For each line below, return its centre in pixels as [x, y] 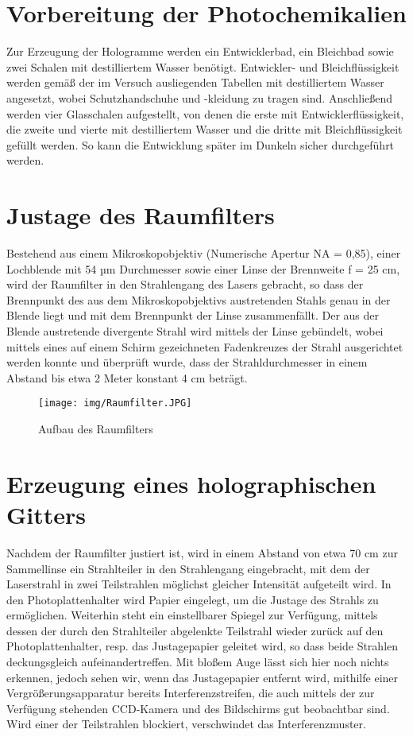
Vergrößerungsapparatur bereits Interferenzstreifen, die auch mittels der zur [191, 693]
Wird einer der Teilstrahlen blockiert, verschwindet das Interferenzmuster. [186, 724]
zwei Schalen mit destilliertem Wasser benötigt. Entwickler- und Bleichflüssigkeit [203, 66]
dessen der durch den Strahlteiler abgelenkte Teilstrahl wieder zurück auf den [195, 630]
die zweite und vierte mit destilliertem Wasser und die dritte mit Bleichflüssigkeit [205, 129]
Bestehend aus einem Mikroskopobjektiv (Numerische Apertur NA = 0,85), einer [204, 253]
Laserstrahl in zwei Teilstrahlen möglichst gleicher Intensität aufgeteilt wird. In [199, 584]
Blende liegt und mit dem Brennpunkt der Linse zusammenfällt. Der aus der [193, 315]
